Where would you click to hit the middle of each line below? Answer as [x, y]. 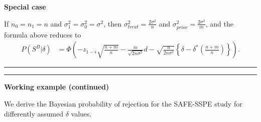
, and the [219, 23]
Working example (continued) [57, 87]
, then [112, 23]
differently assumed [34, 113]
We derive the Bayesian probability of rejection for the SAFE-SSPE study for [123, 103]
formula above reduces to [43, 34]
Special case [25, 6]
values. [81, 113]
